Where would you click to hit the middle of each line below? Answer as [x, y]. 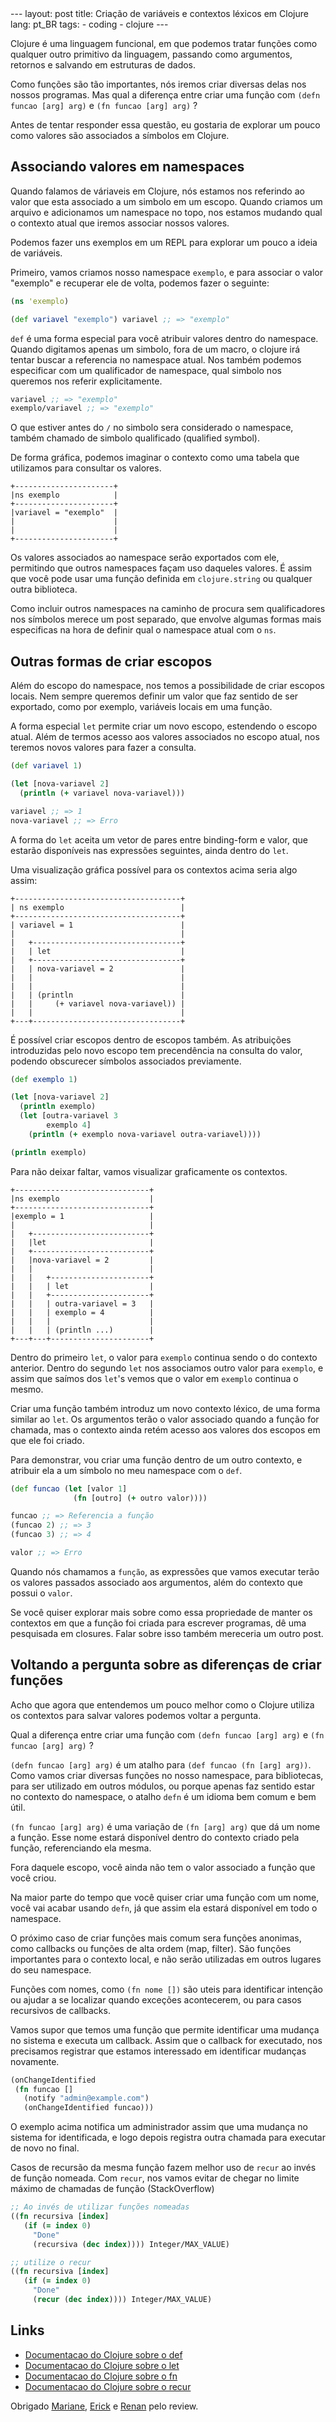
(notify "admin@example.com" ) [86, 2098]
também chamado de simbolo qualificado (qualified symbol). [135, 438]
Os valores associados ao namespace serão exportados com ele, [145, 558]
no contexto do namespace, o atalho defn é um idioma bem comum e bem [163, 1796]
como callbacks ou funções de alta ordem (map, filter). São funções [151, 1948]
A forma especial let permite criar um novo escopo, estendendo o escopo [164, 726]
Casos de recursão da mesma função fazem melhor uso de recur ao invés [163, 2168]
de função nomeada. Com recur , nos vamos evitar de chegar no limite [155, 2178]
